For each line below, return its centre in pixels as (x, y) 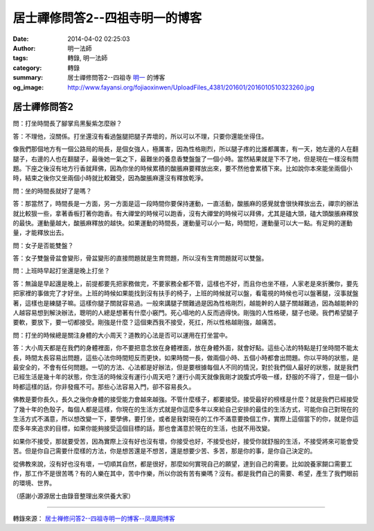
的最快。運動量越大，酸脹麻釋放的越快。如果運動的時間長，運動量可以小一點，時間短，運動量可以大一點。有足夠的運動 (182, 223)
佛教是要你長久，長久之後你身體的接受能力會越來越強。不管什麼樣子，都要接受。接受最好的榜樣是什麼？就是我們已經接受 (186, 399)
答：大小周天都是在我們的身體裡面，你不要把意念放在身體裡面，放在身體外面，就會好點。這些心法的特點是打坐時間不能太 (186, 348)
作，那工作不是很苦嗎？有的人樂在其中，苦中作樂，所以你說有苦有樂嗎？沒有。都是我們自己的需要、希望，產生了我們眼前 (186, 473)
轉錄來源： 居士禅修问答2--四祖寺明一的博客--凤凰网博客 (94, 519)
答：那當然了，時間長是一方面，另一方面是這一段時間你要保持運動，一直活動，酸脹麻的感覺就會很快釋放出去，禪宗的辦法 (186, 204)
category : (27, 68)
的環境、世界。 (34, 483)
